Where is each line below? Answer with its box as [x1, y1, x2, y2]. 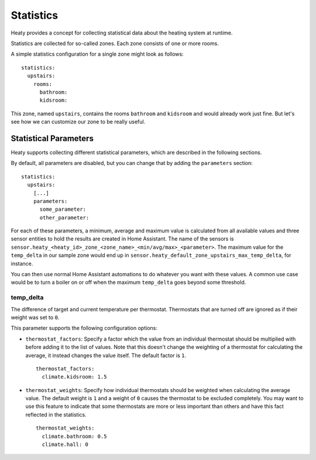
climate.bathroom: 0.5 [42, 433, 107, 440]
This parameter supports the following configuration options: [11, 325, 157, 332]
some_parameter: [39, 206, 87, 213]
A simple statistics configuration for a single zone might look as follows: [11, 50, 184, 58]
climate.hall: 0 [42, 441, 89, 448]
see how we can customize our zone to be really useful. [11, 118, 146, 125]
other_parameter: [39, 214, 90, 221]
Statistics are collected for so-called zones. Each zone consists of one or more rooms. [11, 40, 219, 47]
